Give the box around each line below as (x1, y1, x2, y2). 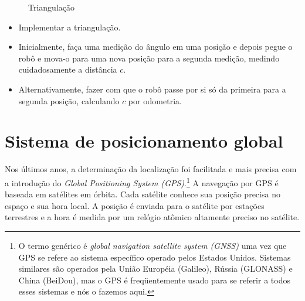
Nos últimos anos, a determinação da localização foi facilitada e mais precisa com (5, 163, 297, 175)
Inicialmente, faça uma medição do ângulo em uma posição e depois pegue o (18, 40, 293, 53)
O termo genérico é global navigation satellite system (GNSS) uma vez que (18, 239, 287, 251)
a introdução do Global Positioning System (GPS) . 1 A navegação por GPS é (5, 175, 279, 189)
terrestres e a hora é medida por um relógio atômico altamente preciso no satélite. (5, 211, 300, 223)
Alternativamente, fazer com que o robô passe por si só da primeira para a (18, 83, 286, 95)
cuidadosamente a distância (18, 63, 117, 76)
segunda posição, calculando (18, 94, 120, 107)
